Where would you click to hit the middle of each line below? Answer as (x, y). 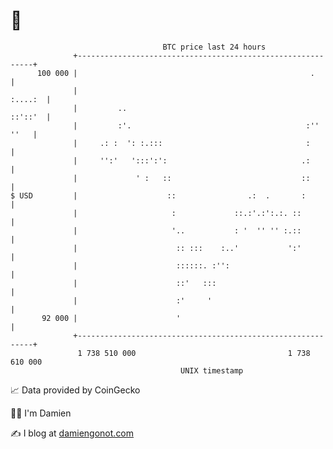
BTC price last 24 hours (214, 47)
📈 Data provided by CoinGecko (75, 390)
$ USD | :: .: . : (158, 195)
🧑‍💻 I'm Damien (41, 413)
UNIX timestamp (212, 370)
